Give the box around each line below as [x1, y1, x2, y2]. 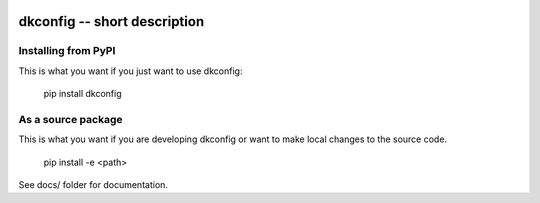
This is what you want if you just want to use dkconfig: [18, 65, 243, 77]
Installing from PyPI [18, 44, 116, 58]
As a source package [18, 112, 123, 126]
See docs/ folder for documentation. [18, 179, 169, 191]
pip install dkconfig [43, 88, 122, 100]
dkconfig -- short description [18, 13, 205, 30]
